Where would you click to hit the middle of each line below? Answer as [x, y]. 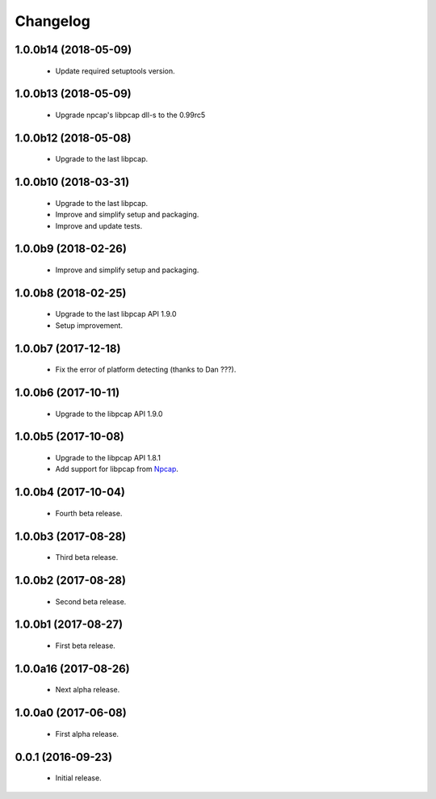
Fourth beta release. [89, 513]
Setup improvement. [89, 325]
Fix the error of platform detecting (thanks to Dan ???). [146, 370]
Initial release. [78, 778]
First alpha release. [87, 734]
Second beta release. [91, 601]
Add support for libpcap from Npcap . [117, 469]
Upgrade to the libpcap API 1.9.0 [109, 414]
